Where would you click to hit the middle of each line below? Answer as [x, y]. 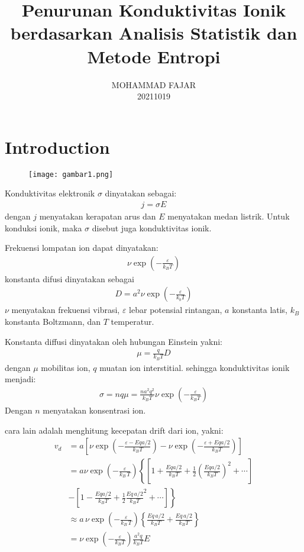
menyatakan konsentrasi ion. [94, 410]
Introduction [57, 146]
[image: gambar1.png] [71, 174]
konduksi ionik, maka [43, 227]
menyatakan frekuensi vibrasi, [66, 310]
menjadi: [20, 379]
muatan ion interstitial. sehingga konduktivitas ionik [195, 367]
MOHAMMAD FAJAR [154, 84]
